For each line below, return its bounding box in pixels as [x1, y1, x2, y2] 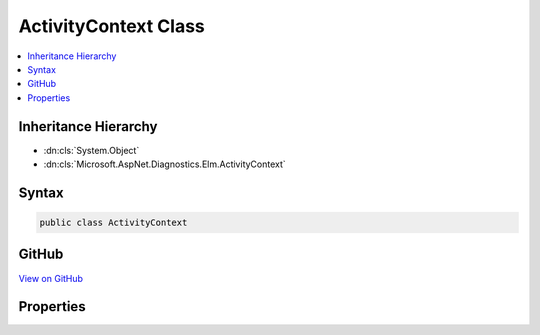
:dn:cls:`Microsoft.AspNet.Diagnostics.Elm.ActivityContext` [43, 158, 287, 170]
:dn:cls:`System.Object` [43, 144, 140, 156]
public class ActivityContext [39, 217, 188, 229]
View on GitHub [18, 272, 84, 284]
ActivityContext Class [18, 15, 205, 37]
